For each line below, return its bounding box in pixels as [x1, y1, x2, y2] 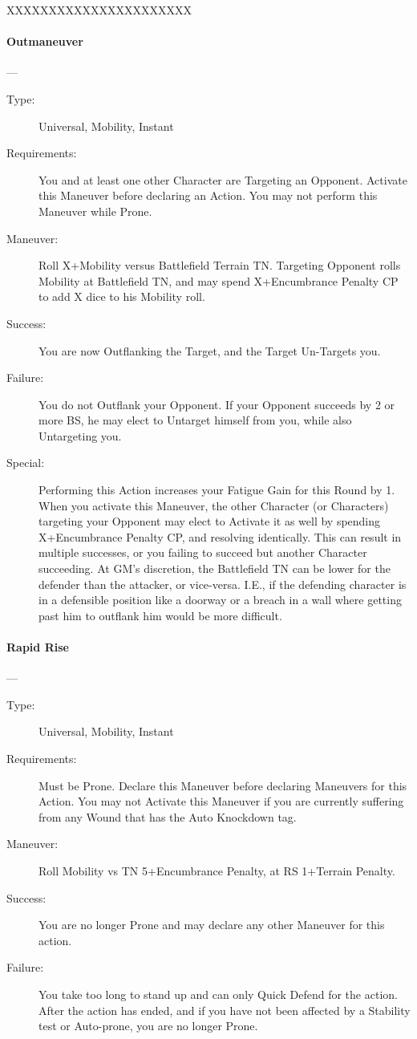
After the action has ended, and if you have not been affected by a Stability [38, 1001, 411, 1018]
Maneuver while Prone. [38, 202, 152, 219]
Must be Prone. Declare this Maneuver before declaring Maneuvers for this [38, 777, 407, 793]
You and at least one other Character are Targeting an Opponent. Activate [38, 171, 407, 188]
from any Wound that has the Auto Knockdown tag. [38, 808, 297, 825]
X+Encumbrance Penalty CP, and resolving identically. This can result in [38, 528, 402, 545]
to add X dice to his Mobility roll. [38, 288, 205, 305]
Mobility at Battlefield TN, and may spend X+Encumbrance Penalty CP [38, 272, 399, 289]
